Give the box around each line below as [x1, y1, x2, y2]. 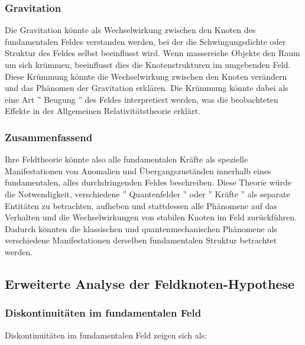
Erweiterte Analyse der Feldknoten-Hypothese [5, 274, 295, 292]
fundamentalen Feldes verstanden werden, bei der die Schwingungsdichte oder [5, 35, 286, 47]
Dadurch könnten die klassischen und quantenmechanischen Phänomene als [5, 222, 277, 235]
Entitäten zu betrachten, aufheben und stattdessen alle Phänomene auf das [5, 199, 277, 211]
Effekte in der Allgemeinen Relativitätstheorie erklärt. [5, 105, 200, 117]
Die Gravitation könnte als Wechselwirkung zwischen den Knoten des [5, 24, 256, 36]
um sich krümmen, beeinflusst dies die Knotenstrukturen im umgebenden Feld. [5, 58, 291, 70]
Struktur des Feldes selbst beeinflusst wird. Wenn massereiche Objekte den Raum [5, 47, 300, 59]
